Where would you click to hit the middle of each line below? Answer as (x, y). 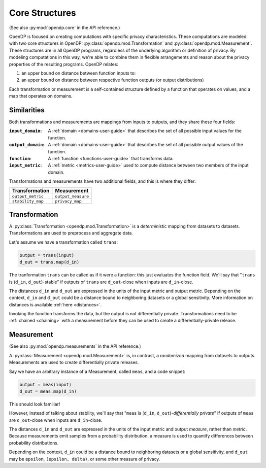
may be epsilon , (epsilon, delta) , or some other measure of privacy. (84, 459)
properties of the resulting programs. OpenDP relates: (64, 64)
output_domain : (27, 145)
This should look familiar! (34, 404)
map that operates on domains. (41, 96)
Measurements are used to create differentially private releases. (74, 363)
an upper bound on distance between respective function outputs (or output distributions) (113, 80)
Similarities (27, 110)
